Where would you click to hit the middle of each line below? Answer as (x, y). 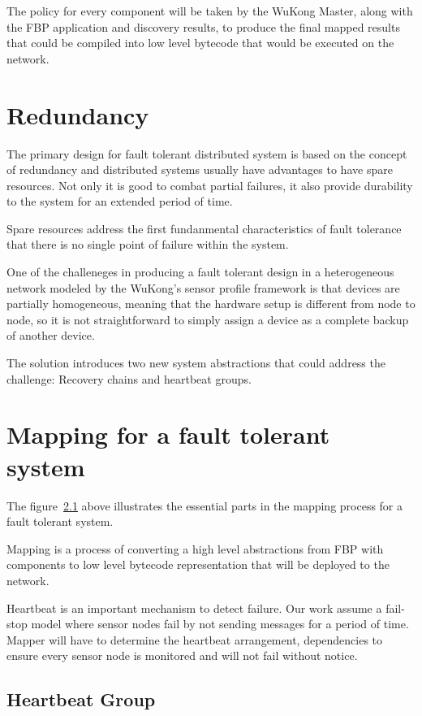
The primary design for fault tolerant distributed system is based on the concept (207, 153)
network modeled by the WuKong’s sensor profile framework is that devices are (203, 287)
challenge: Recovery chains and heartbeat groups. (129, 378)
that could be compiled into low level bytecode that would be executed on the (200, 43)
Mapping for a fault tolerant (168, 434)
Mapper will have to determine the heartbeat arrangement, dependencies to (195, 639)
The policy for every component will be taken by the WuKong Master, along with (210, 11)
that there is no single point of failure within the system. (148, 244)
